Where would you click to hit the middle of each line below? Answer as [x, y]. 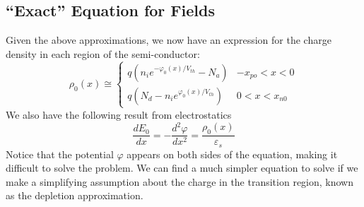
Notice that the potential [60, 154]
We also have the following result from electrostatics [119, 114]
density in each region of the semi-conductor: [103, 53]
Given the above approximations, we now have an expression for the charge [169, 40]
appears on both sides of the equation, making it [232, 154]
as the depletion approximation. [75, 195]
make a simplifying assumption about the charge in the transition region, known [180, 181]
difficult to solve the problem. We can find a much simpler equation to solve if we [182, 168]
